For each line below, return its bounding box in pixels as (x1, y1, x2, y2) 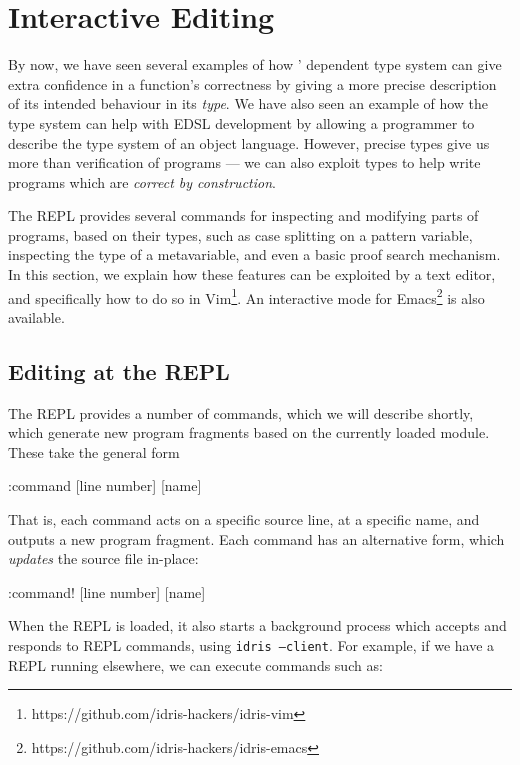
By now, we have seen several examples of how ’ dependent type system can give (8, 54, 502, 75)
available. (8, 306, 65, 327)
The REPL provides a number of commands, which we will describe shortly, (8, 402, 474, 423)
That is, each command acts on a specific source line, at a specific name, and (8, 509, 480, 530)
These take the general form (8, 441, 180, 462)
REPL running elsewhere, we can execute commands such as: (8, 654, 383, 675)
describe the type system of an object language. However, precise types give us (8, 132, 490, 153)
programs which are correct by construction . (8, 171, 276, 192)
